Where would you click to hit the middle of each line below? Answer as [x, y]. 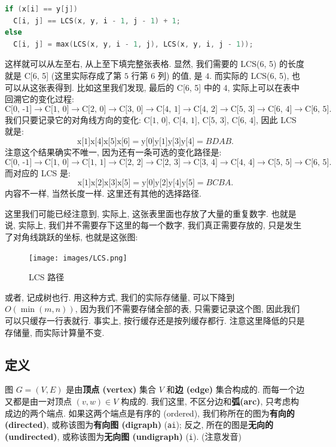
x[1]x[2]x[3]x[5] [104, 183]
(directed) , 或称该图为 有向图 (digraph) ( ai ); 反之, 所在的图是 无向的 [139, 425]
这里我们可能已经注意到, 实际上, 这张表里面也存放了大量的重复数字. [137, 213]
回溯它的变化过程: [39, 99]
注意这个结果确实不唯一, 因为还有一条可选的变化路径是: [113, 151]
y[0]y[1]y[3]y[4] [168, 141]
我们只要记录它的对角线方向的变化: [73, 119]
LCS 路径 [47, 277]
